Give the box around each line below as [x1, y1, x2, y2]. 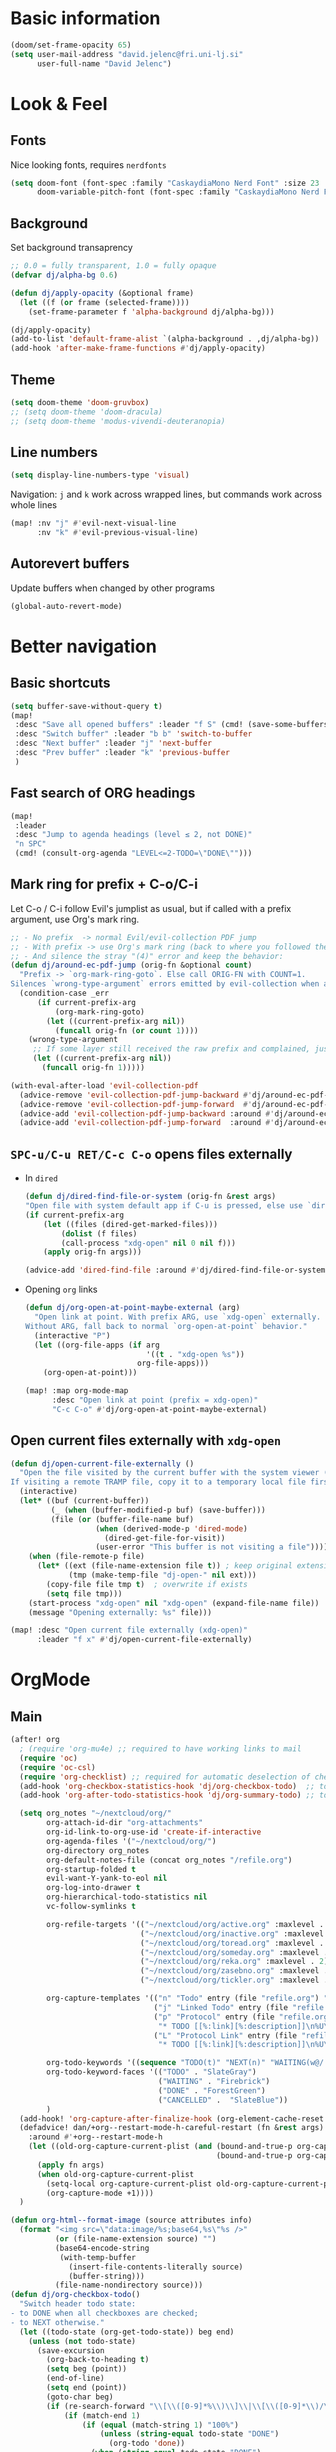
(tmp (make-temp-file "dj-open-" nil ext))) [68, 1570, 257, 1581]
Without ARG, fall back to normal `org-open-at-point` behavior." [24, 1321, 308, 1331]
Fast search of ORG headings [10, 785, 196, 802]
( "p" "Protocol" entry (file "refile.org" [153, 2012, 333, 2022]
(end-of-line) [46, 2373, 105, 2384]
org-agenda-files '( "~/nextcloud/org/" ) [46, 1836, 217, 1846]
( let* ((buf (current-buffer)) [19, 1496, 150, 1506]
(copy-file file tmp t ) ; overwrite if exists [46, 1579, 248, 1589]
